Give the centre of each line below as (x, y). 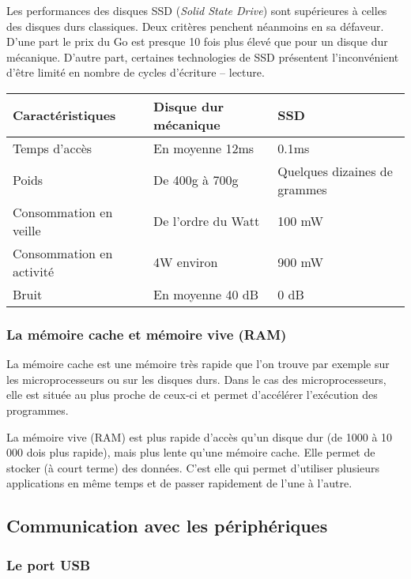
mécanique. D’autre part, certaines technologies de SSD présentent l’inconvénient (203, 56)
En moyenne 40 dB (206, 294)
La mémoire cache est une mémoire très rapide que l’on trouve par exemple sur (198, 364)
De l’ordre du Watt (207, 221)
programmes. (38, 410)
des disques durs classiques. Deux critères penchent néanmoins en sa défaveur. (195, 26)
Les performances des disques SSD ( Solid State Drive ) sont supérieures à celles (197, 10)
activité (34, 271)
